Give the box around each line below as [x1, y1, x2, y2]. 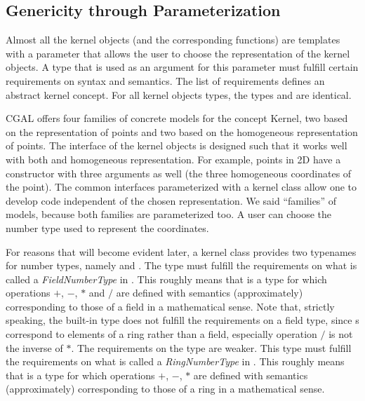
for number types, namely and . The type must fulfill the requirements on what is [6, 258, 357, 273]
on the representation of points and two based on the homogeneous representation [6, 124, 358, 139]
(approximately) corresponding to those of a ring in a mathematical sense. [6, 381, 325, 396]
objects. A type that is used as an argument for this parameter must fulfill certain [6, 60, 359, 74]
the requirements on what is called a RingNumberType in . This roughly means [6, 354, 345, 369]
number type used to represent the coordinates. [6, 220, 209, 235]
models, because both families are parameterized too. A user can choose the [6, 207, 332, 222]
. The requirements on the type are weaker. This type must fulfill [71, 340, 352, 355]
